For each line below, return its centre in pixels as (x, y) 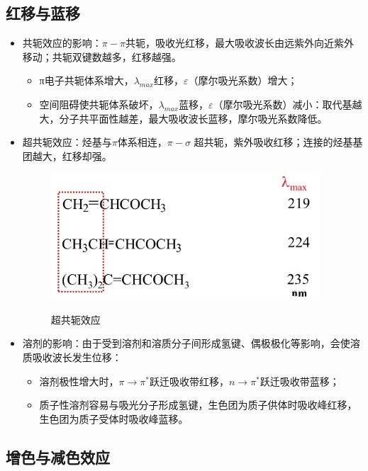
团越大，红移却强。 (67, 155)
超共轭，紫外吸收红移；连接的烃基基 (278, 142)
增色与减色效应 (58, 456)
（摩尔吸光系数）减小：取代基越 (288, 104)
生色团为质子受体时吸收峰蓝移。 (114, 418)
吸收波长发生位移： (77, 357)
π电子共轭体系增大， (87, 80)
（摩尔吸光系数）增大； (243, 80)
